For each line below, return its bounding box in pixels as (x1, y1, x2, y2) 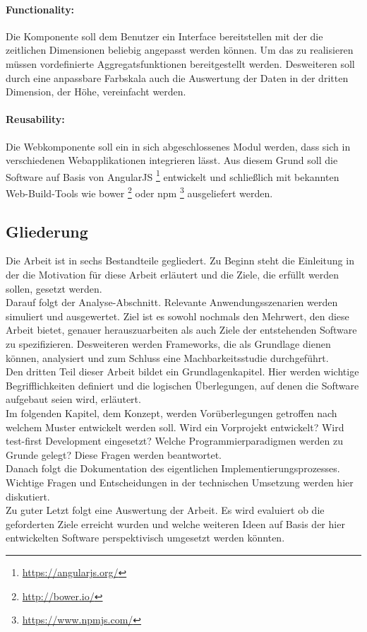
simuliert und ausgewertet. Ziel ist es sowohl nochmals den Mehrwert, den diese (6, 308, 349, 323)
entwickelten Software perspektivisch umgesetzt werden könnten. (6, 530, 285, 545)
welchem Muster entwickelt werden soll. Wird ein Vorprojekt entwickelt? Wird (6, 419, 344, 434)
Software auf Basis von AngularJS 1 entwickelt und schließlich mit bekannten (6, 167, 339, 184)
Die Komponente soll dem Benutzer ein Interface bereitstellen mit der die (6, 28, 323, 43)
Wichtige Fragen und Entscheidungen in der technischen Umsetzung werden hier (6, 474, 354, 489)
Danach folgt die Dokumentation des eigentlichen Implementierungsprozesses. (6, 461, 340, 476)
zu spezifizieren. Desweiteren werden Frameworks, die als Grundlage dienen (6, 337, 331, 351)
